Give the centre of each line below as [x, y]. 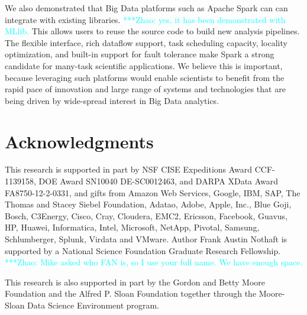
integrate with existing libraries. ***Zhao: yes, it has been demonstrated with [145, 19]
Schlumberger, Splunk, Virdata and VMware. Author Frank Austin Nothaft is [146, 239]
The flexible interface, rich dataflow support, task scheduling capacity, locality [146, 42]
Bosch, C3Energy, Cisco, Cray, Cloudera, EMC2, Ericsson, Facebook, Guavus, [146, 215]
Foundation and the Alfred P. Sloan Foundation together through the [131, 293]
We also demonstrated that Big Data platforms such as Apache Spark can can [146, 8]
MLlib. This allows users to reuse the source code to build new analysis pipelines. [152, 31]
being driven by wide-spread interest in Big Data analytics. [112, 100]
